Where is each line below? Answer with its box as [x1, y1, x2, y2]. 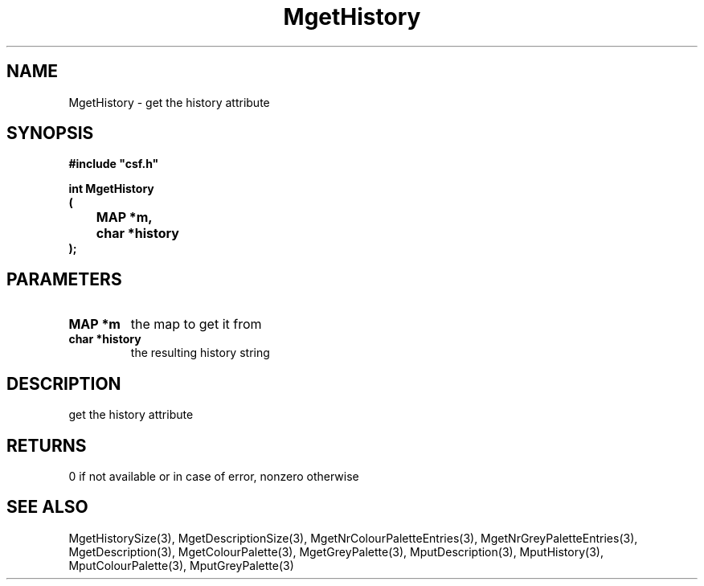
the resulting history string [130, 346, 270, 360]
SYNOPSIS [6, 123, 94, 144]
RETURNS [6, 435, 87, 456]
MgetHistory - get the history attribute [68, 95, 270, 109]
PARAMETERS [6, 268, 122, 289]
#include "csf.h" [68, 157, 159, 171]
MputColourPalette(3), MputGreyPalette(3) [68, 558, 294, 572]
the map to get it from [130, 316, 262, 333]
